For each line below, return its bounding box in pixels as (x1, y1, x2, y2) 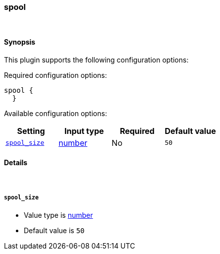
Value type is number (24, 210, 93, 219)
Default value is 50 (24, 226, 85, 235)
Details (4, 158, 28, 167)
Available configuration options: (4, 109, 107, 118)
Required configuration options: (4, 70, 107, 79)
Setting (17, 126, 45, 136)
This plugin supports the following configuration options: (4, 55, 189, 64)
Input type (64, 126, 104, 136)
